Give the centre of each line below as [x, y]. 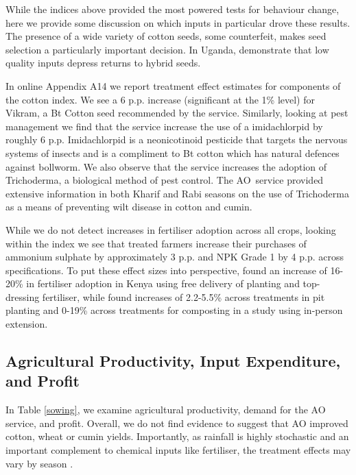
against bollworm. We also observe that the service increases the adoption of [166, 166]
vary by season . [39, 463]
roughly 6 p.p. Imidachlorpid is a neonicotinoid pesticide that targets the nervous [177, 139]
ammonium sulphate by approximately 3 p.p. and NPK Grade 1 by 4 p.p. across [175, 257]
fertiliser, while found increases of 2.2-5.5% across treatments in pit [183, 296]
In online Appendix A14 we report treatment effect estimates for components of [173, 85]
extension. [27, 324]
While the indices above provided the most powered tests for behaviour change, [173, 9]
